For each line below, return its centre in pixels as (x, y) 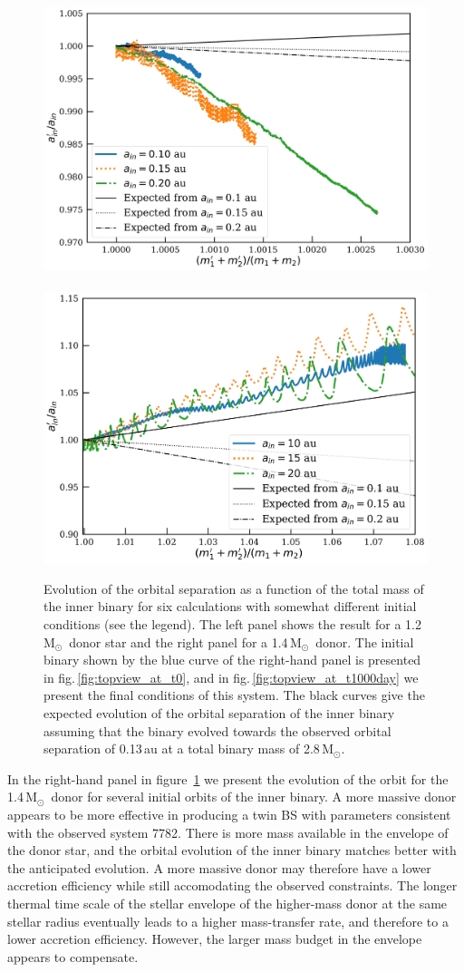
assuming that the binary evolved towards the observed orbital (217, 730)
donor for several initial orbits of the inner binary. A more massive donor (254, 797)
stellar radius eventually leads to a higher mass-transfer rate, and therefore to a (228, 921)
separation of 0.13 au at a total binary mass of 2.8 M (188, 748)
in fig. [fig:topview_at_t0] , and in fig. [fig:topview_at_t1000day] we (231, 677)
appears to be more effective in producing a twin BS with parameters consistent (229, 814)
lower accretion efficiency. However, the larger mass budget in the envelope (215, 939)
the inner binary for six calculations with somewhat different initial (230, 606)
